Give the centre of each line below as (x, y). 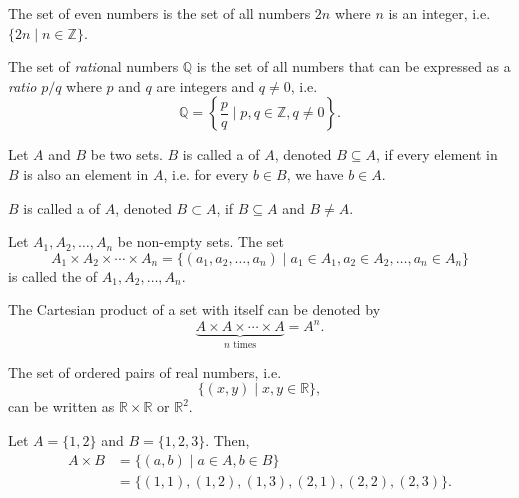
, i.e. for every (206, 173)
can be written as (61, 406)
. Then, (227, 440)
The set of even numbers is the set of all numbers (159, 13)
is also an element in (86, 173)
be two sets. (126, 154)
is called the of (53, 275)
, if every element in (436, 154)
